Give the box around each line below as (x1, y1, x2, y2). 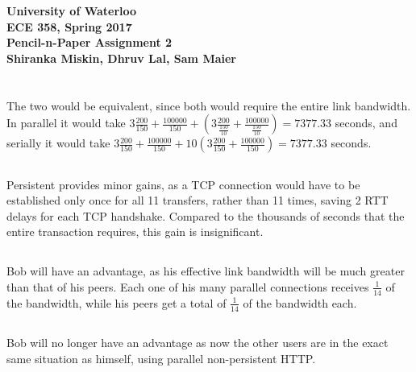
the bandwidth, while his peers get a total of (6, 294, 227, 311)
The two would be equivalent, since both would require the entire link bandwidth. (6, 97, 411, 114)
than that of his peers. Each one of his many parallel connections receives (6, 278, 369, 295)
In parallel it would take (6, 114, 126, 131)
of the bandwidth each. (243, 294, 357, 311)
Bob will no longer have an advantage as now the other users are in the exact (6, 333, 389, 350)
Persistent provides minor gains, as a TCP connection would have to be (6, 176, 360, 192)
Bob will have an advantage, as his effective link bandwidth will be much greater (6, 262, 405, 279)
